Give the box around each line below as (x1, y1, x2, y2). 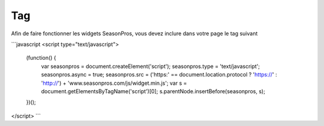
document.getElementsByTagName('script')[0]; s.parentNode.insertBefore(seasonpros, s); (41, 87, 265, 95)
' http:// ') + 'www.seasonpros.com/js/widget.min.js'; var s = (41, 79, 187, 87)
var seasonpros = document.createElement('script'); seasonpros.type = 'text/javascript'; (41, 63, 260, 70)
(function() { (26, 54, 56, 62)
